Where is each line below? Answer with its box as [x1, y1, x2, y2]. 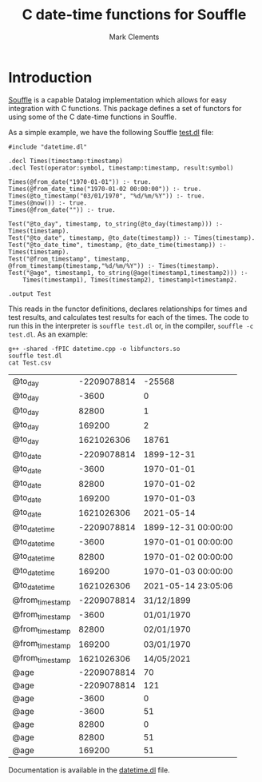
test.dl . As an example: [8, 329, 88, 339]
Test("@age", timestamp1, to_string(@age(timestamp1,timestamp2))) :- [8, 269, 248, 277]
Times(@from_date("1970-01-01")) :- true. [8, 178, 152, 186]
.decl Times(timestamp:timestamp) [8, 157, 124, 165]
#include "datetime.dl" [8, 142, 88, 151]
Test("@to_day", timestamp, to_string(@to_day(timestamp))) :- [8, 220, 224, 228]
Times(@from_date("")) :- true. [8, 205, 116, 213]
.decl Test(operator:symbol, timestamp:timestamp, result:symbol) [8, 164, 234, 172]
